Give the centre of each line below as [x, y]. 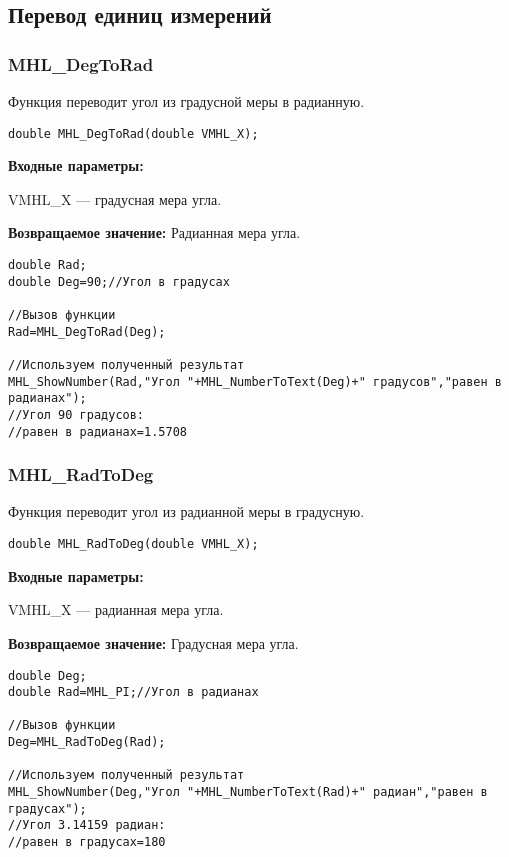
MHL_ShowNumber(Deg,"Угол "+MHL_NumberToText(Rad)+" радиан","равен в [248, 792]
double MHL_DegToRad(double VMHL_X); [133, 133]
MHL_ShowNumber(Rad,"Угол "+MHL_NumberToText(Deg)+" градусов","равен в [255, 381]
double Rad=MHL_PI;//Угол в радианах [133, 692]
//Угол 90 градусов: [76, 414]
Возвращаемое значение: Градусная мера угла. [153, 642]
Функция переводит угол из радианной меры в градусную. [186, 511]
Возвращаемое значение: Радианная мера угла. [154, 232]
